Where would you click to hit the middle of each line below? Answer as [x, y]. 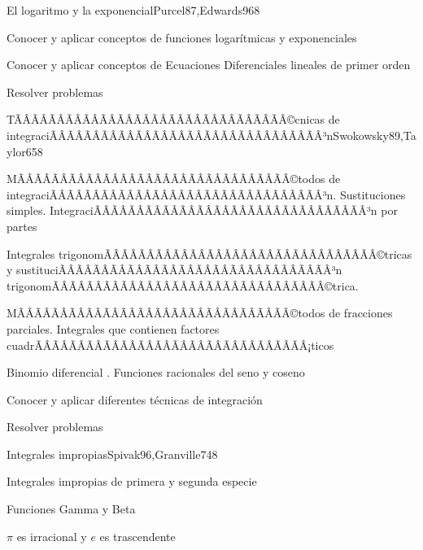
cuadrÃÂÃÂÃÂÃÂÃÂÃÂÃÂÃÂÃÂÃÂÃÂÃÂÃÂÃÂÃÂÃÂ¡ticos [170, 345]
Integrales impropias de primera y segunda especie [132, 481]
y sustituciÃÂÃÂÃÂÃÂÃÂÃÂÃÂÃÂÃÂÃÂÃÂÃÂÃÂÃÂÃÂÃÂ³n [174, 270]
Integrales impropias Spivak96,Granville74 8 [112, 454]
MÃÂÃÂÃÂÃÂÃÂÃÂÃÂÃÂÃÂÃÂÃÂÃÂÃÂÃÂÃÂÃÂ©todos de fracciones [200, 313]
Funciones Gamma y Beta [71, 509]
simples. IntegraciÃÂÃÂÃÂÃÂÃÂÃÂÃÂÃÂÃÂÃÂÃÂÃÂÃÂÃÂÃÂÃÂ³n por [202, 210]
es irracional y [52, 536]
